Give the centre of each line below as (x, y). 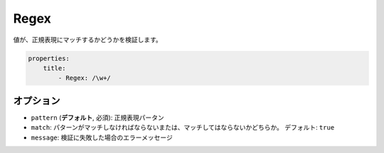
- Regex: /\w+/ (85, 78)
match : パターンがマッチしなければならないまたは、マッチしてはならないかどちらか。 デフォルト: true (183, 127)
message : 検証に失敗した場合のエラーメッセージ (102, 137)
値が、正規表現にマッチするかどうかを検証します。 (88, 40)
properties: (49, 58)
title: (54, 68)
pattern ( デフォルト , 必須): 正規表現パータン (98, 118)
